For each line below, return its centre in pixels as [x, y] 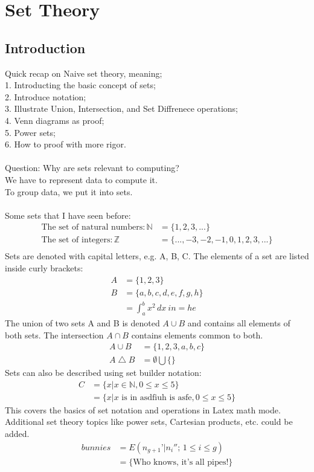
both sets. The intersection [54, 335]
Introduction [45, 47]
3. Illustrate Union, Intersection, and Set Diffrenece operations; [121, 108]
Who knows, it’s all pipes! [181, 462]
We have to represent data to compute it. [81, 179]
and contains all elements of [239, 322]
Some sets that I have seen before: [68, 215]
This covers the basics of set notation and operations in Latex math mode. [143, 409]
